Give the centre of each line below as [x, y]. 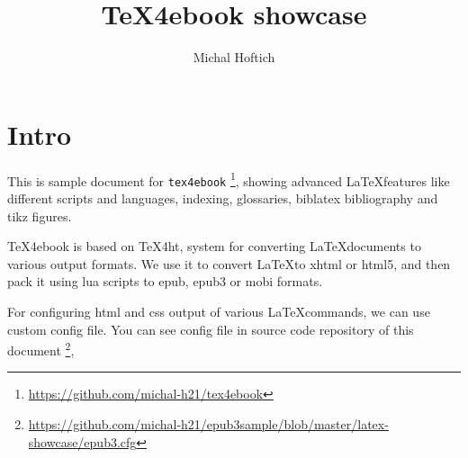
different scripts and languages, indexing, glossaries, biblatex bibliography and [223, 198]
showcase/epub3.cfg [82, 441]
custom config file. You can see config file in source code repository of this [211, 329]
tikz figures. [40, 216]
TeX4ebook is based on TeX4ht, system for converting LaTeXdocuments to [214, 246]
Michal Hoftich [234, 57]
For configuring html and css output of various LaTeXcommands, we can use [219, 311]
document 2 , [41, 349]
